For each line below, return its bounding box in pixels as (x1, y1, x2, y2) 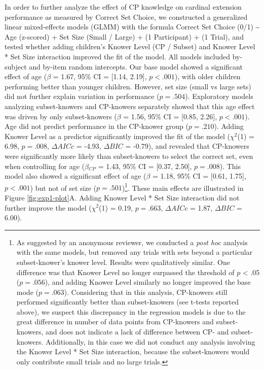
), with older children (174, 71, 241, 82)
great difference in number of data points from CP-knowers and (16, 316, 214, 327)
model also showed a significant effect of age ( (5, 171, 146, 181)
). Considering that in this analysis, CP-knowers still (64, 286, 228, 297)
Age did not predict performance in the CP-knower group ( (5, 121, 188, 131)
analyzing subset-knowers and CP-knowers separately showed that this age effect (5, 100, 255, 111)
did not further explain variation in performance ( (5, 91, 160, 102)
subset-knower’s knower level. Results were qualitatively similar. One (16, 256, 230, 267)
